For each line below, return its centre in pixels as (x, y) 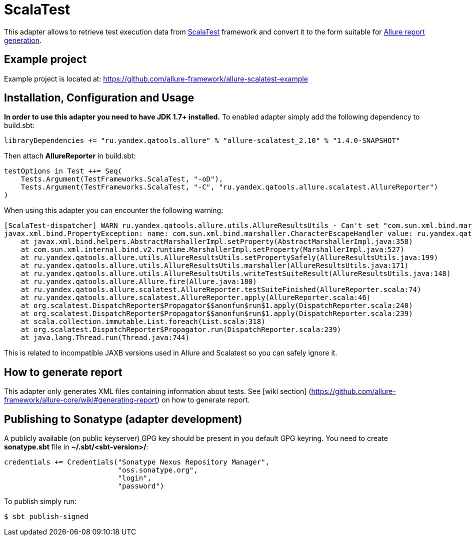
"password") (141, 486)
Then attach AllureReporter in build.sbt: (70, 156)
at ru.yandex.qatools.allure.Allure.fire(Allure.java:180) (139, 282)
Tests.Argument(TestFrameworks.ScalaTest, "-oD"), (122, 179)
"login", (135, 478)
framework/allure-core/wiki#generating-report (81, 400)
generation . (23, 40)
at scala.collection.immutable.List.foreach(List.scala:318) (143, 322)
